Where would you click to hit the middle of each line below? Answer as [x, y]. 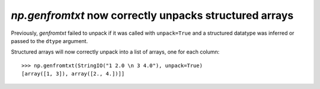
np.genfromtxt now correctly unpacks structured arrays [152, 15]
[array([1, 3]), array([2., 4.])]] [73, 74]
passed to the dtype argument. [49, 41]
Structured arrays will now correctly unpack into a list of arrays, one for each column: [115, 52]
